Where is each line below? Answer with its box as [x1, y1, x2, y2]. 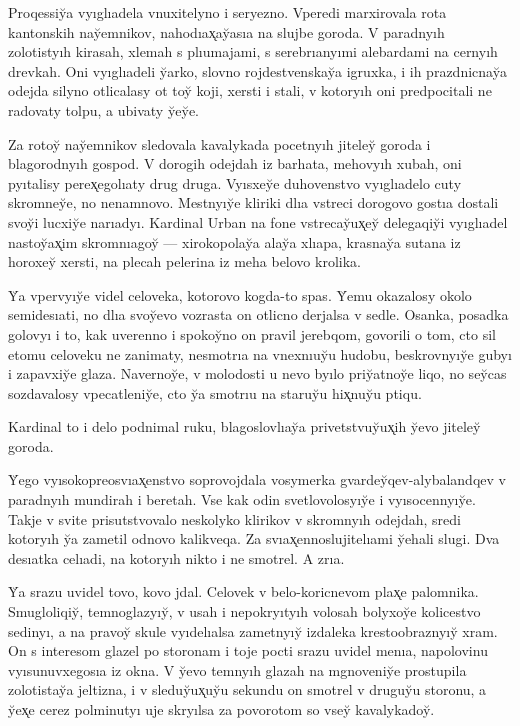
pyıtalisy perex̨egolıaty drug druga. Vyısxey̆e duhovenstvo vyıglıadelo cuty [8, 172, 462, 193]
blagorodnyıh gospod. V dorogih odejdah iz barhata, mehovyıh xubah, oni [8, 153, 462, 174]
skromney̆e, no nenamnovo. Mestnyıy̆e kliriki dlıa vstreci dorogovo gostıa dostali [8, 192, 499, 213]
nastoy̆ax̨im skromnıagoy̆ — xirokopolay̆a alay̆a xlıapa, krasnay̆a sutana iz [8, 231, 461, 252]
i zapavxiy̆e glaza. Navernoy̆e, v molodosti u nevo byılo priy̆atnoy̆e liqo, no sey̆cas [8, 363, 507, 384]
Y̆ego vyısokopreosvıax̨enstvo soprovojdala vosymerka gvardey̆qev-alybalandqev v [8, 469, 506, 490]
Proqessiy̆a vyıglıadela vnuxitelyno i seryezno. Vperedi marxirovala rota [8, 2, 447, 22]
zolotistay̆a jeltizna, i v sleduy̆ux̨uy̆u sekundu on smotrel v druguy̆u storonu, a [8, 679, 487, 700]
